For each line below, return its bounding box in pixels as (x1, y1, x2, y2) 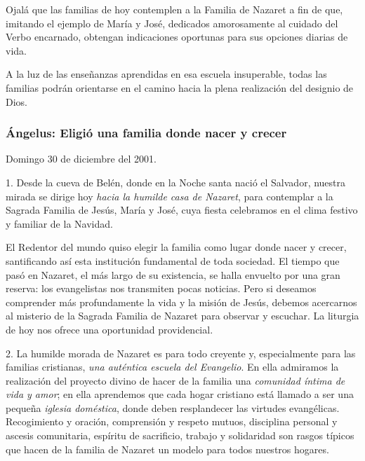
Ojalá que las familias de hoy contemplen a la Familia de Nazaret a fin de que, (6, 2, 343, 16)
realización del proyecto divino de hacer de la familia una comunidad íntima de (6, 373, 345, 387)
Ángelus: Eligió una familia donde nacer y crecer (6, 124, 287, 142)
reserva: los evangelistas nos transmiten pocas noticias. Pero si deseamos (6, 281, 317, 296)
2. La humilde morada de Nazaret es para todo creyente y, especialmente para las (6, 345, 356, 360)
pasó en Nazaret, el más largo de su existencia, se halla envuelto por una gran (6, 267, 340, 282)
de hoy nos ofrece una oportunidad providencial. (6, 322, 213, 336)
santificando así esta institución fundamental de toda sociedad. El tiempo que (6, 253, 340, 268)
